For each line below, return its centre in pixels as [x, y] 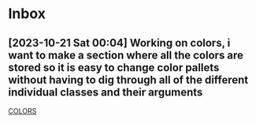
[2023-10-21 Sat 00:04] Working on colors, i [119, 43]
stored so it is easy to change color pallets [114, 67]
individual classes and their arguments [106, 92]
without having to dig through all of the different [128, 80]
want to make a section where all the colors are [126, 55]
